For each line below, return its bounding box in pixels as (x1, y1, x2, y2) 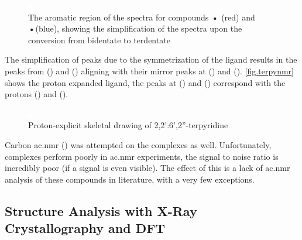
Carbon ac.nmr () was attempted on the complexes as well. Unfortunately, (5, 138, 272, 150)
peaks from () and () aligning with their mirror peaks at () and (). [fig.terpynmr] (5, 64, 294, 77)
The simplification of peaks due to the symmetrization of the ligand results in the (5, 53, 297, 66)
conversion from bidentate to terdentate (28, 33, 170, 46)
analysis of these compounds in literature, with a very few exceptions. (5, 173, 255, 185)
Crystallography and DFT (5, 219, 166, 237)
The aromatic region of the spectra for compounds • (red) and (28, 11, 255, 23)
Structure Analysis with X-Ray (5, 201, 197, 220)
